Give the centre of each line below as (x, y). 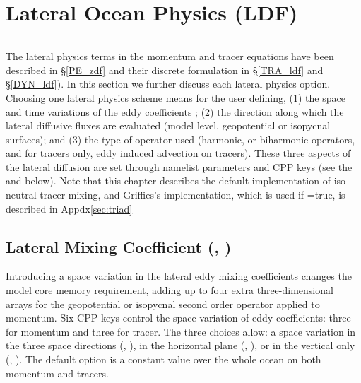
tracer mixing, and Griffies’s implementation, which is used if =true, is (193, 195)
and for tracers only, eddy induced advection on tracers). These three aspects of (178, 153)
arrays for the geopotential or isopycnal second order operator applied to (163, 304)
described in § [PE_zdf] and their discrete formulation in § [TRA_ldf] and (165, 70)
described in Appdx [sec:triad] (69, 208)
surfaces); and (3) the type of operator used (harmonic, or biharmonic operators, (180, 139)
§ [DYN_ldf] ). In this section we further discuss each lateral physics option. (168, 84)
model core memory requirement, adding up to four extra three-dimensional (170, 290)
